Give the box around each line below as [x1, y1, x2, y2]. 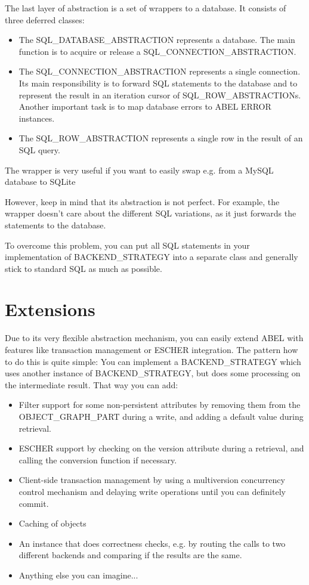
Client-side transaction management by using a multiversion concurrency [18, 473, 285, 486]
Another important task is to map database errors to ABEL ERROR [18, 100, 271, 113]
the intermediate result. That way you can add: [5, 378, 178, 391]
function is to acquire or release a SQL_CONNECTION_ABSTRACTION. [18, 45, 296, 57]
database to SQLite [5, 175, 76, 188]
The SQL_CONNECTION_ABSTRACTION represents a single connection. [18, 65, 301, 78]
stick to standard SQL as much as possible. [5, 262, 162, 274]
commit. [18, 497, 49, 509]
